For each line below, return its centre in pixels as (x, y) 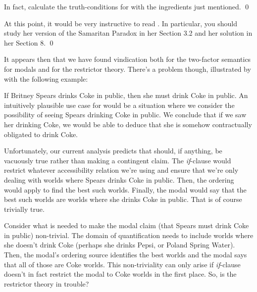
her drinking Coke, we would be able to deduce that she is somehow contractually (128, 124)
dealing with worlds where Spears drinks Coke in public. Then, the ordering (119, 179)
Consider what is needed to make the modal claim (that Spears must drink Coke (127, 225)
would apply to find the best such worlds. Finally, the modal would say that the (125, 189)
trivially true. (24, 209)
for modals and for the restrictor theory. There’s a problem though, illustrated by (128, 69)
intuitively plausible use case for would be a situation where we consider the (119, 105)
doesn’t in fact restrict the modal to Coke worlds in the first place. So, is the (120, 274)
